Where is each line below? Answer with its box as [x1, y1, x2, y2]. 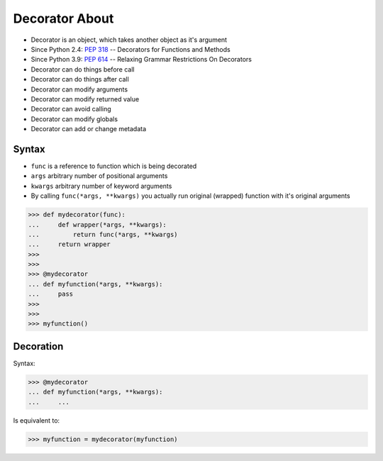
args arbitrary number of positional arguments [30, 172, 168, 180]
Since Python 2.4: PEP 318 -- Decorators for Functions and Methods [30, 45, 231, 53]
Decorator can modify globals [30, 114, 118, 123]
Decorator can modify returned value [30, 94, 140, 103]
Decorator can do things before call [30, 65, 135, 74]
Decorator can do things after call [30, 75, 129, 84]
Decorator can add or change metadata [30, 125, 147, 133]
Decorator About [13, 11, 114, 26]
